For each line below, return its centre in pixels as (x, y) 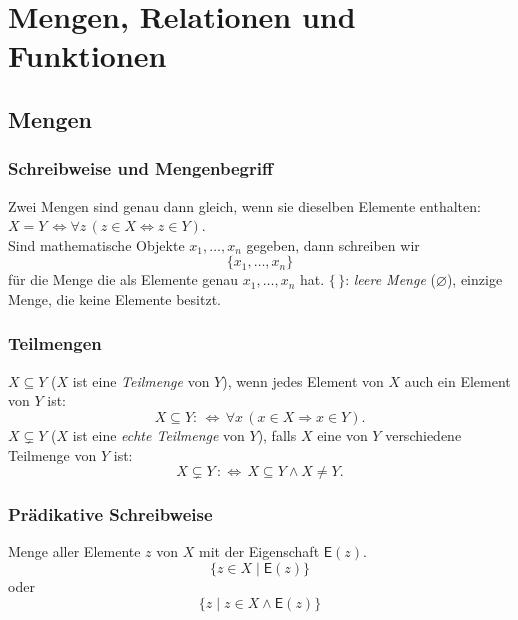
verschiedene (423, 434)
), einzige (474, 279)
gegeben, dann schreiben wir (333, 244)
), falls (277, 434)
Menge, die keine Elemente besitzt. (114, 298)
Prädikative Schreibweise (110, 514)
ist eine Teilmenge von (141, 380)
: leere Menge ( (390, 279)
